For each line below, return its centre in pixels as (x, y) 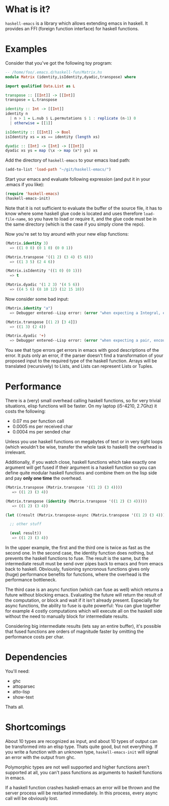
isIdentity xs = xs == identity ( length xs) (53, 137)
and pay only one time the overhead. (44, 478)
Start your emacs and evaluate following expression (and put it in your (78, 179)
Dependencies (36, 657)
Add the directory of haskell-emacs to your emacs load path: (68, 160)
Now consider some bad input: (37, 299)
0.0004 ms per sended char (41, 432)
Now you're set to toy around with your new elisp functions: (67, 234)
